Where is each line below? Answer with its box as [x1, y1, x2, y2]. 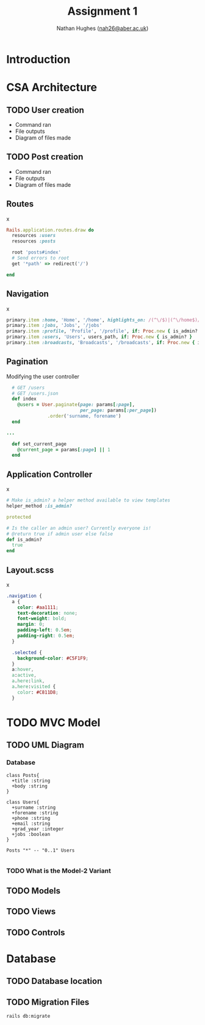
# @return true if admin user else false [6, 531, 113, 537]
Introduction [6, 52, 71, 66]
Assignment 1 [67, 4, 138, 18]
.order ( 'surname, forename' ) [47, 413, 121, 419]
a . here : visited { [12, 684, 56, 690]
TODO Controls [6, 927, 65, 937]
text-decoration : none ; [17, 610, 78, 616]
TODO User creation [6, 105, 84, 115]
